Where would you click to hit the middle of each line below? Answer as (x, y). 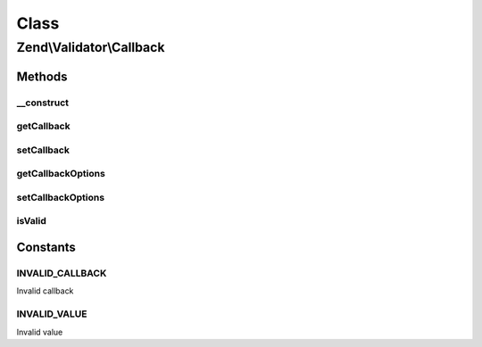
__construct (43, 103)
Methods (42, 76)
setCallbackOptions (61, 197)
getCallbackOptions (61, 174)
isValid (31, 221)
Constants (46, 248)
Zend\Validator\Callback (91, 47)
